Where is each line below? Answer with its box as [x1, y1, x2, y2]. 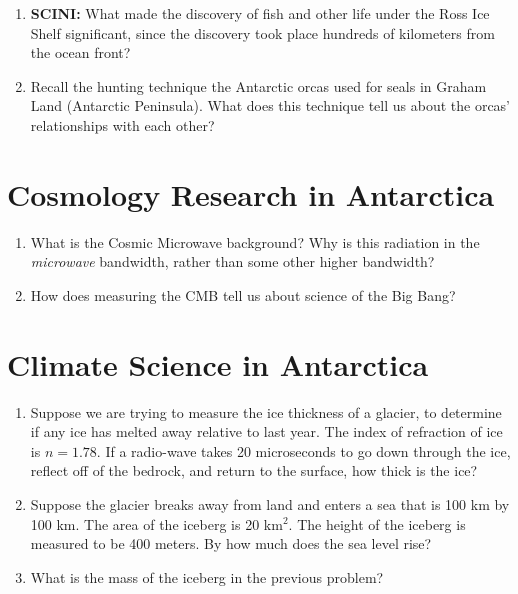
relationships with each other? [30, 114, 215, 135]
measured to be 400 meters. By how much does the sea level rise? [30, 533, 432, 554]
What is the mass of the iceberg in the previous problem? [30, 566, 384, 587]
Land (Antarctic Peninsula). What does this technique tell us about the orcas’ [30, 95, 511, 116]
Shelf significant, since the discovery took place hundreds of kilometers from [30, 22, 495, 43]
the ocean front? [30, 42, 131, 63]
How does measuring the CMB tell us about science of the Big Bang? [30, 284, 456, 305]
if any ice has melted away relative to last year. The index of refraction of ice [30, 421, 503, 442]
